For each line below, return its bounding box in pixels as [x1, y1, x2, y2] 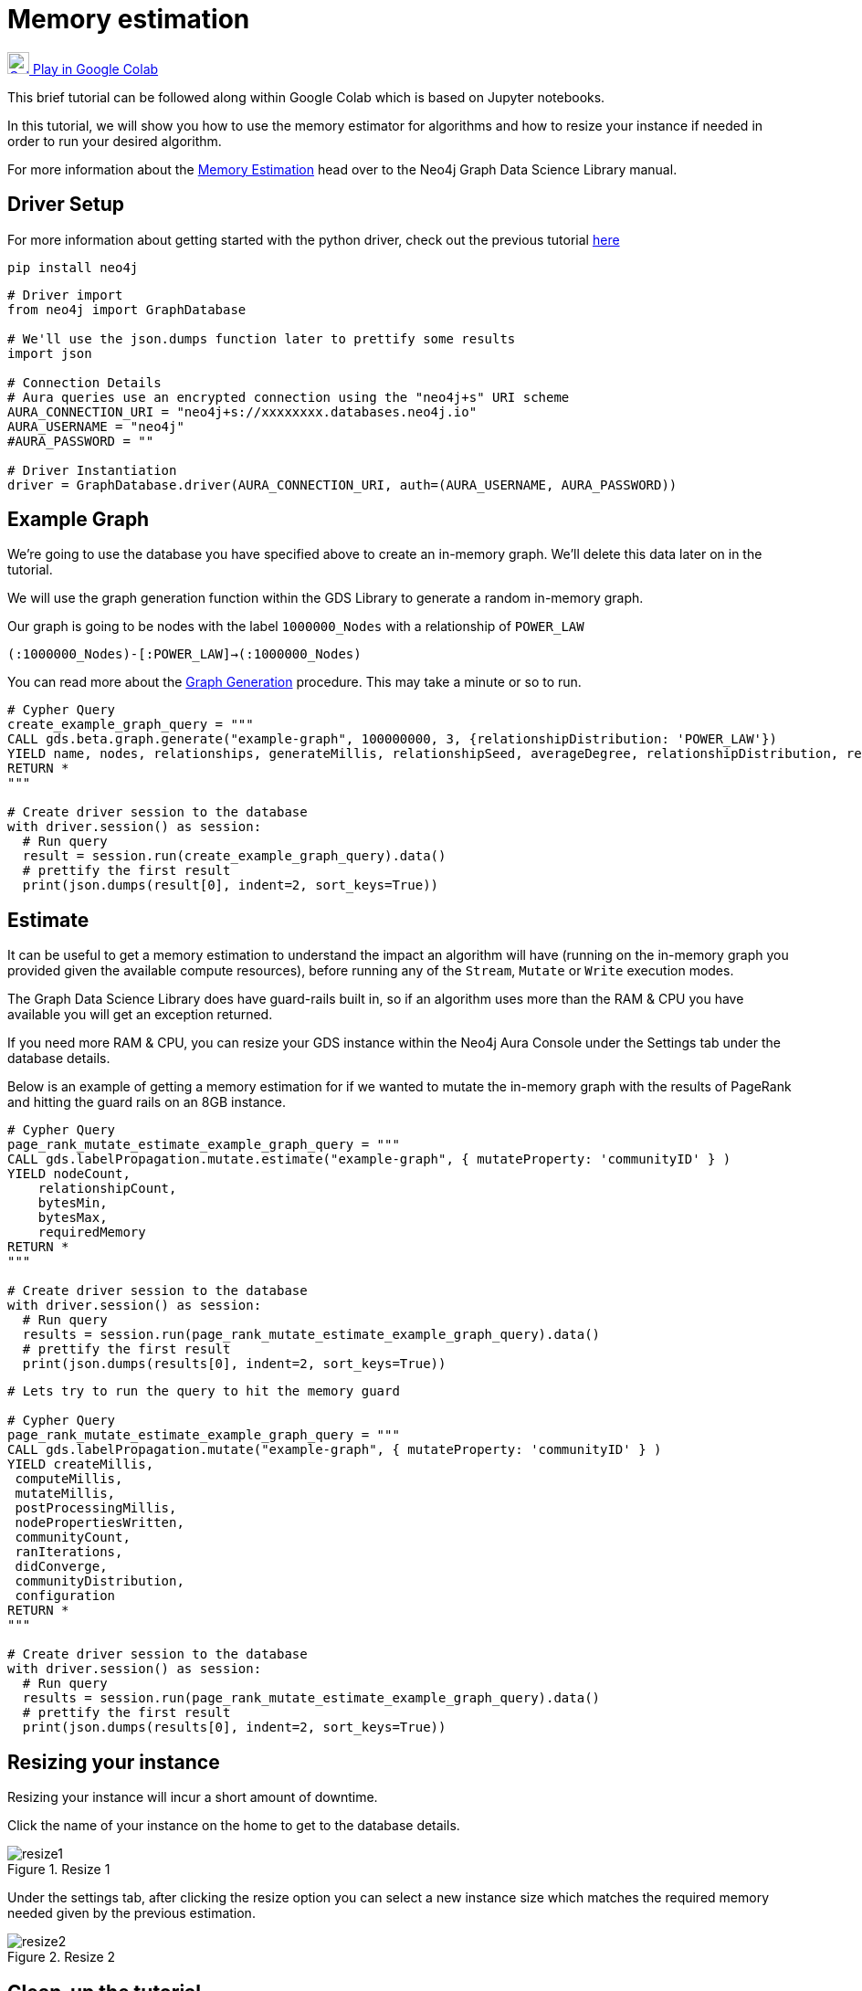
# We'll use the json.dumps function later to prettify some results [7, 331, 516, 346]
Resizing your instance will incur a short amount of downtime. [7, 1789, 378, 1806]
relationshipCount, [37, 1181, 177, 1196]
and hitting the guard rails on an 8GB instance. [7, 1094, 287, 1111]
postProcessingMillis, [15, 1501, 177, 1516]
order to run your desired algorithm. [7, 132, 222, 149]
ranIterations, [15, 1544, 123, 1560]
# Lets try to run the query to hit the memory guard [7, 1384, 400, 1399]
